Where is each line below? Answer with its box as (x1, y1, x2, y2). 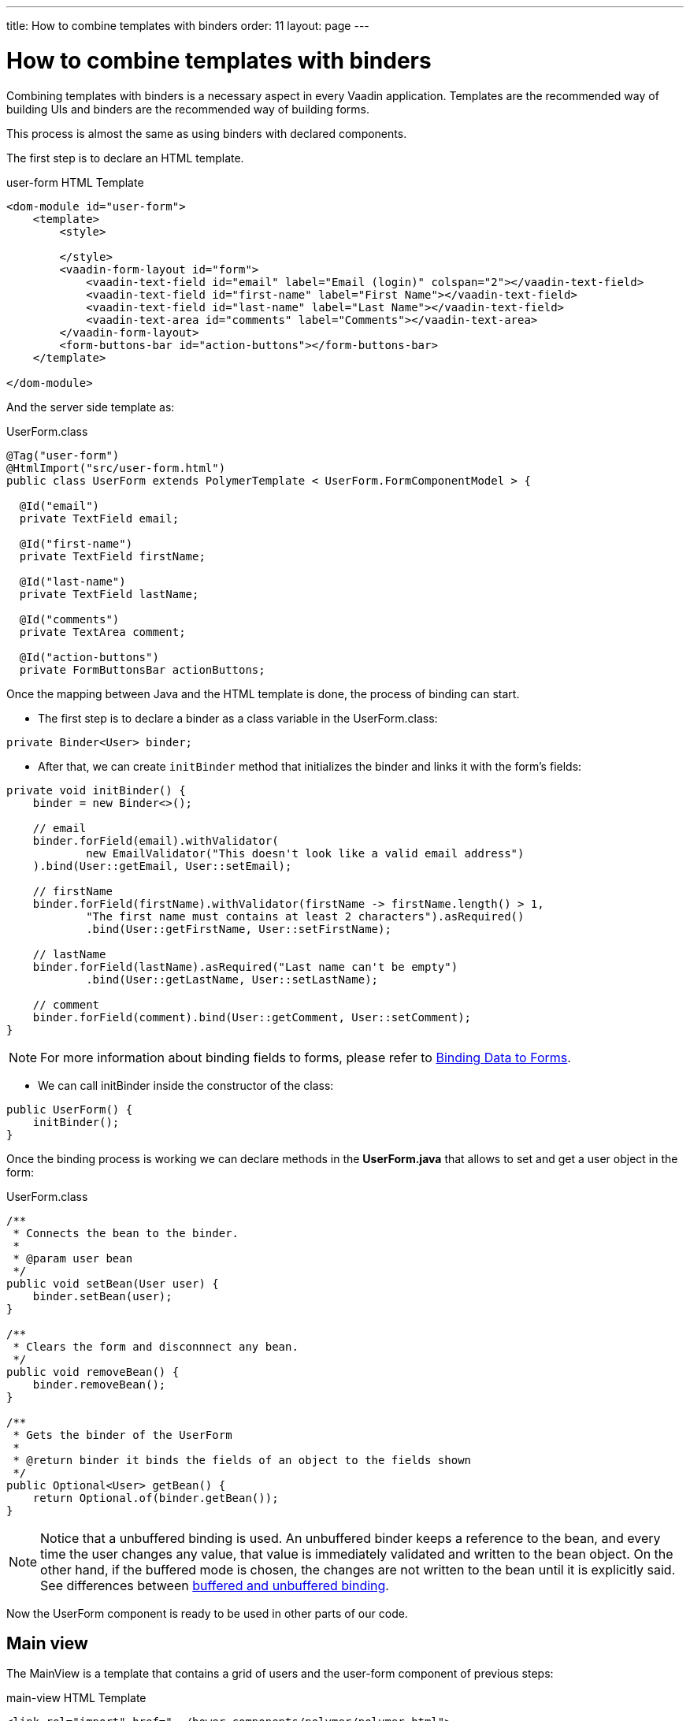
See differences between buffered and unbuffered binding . (40, 1577, 389, 1593)
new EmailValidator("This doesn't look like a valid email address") (86, 846, 525, 860)
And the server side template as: (6, 400, 175, 414)
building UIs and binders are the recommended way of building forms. (6, 102, 370, 116)
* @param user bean (13, 1251, 133, 1265)
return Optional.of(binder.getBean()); (32, 1491, 279, 1504)
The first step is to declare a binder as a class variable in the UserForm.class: (38, 711, 438, 725)
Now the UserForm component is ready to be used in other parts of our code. (6, 1606, 408, 1620)
